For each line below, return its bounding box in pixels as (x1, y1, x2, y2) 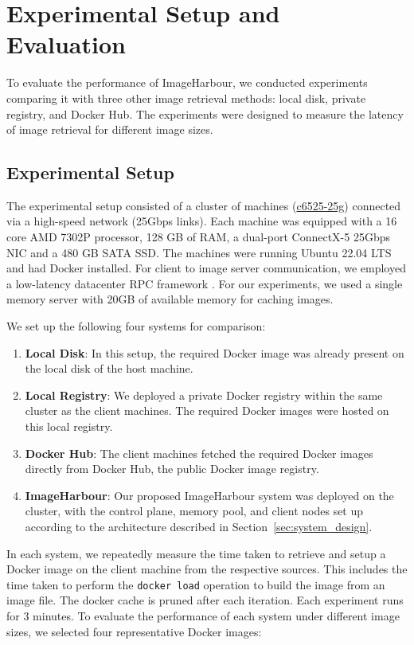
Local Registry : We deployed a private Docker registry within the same (25, 386, 383, 403)
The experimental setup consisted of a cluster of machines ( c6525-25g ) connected (6, 197, 401, 213)
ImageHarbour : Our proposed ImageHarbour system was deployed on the (25, 487, 394, 503)
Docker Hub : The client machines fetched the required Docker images (25, 444, 373, 461)
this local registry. (25, 418, 113, 435)
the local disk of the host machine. (25, 360, 193, 377)
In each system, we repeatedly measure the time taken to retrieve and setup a (6, 545, 386, 561)
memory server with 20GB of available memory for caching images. (6, 291, 334, 307)
